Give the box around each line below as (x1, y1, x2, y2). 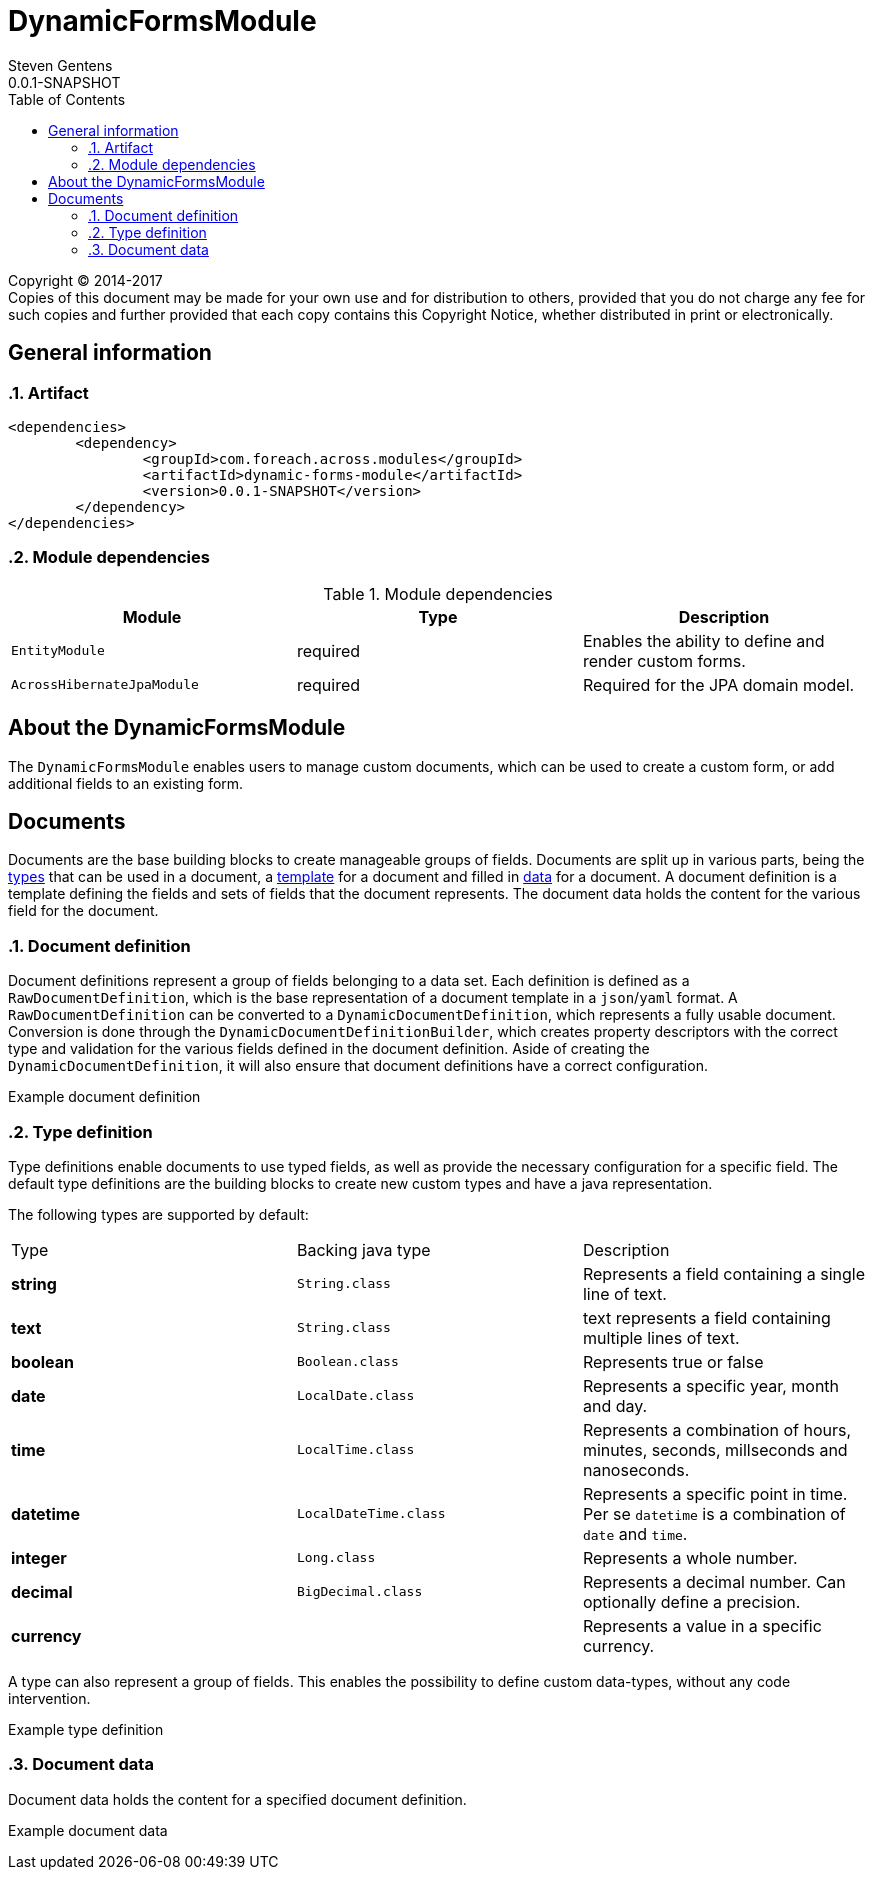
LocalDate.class (296, 1388, 415, 1404)
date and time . (582, 1523, 688, 1544)
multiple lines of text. (582, 1327, 740, 1348)
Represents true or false (582, 1351, 764, 1372)
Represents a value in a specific (582, 1615, 822, 1636)
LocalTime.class (296, 1442, 415, 1458)
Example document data (8, 1821, 168, 1839)
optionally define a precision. (582, 1591, 801, 1612)
